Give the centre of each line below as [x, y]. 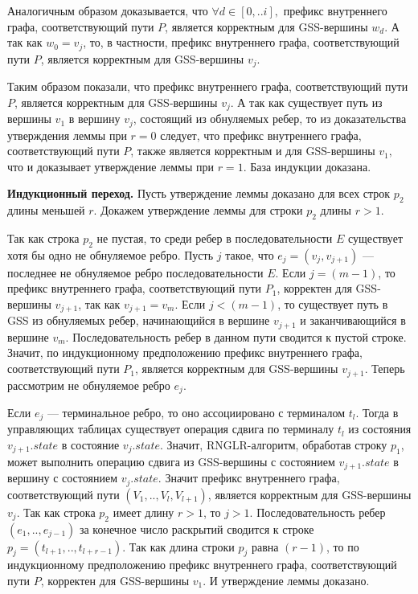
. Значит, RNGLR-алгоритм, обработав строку [274, 444]
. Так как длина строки [178, 546]
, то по [343, 546]
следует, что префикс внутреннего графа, [261, 135]
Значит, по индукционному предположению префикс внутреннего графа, [185, 352]
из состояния [380, 429]
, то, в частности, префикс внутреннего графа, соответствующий [241, 42]
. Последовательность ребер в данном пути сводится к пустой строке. [236, 336]
